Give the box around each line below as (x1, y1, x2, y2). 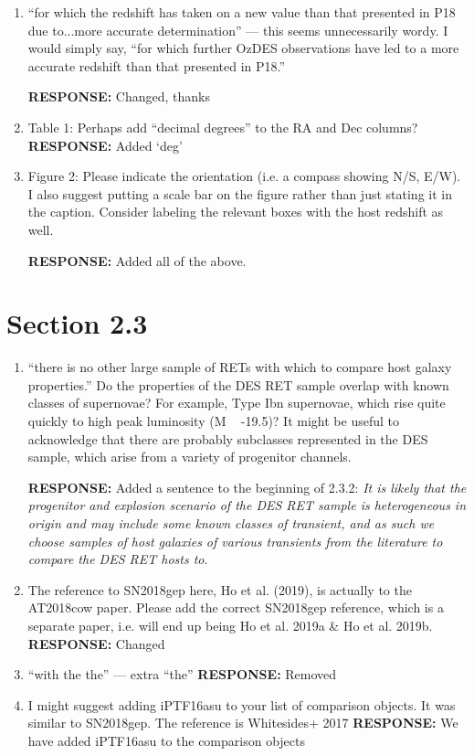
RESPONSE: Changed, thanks (27, 87, 210, 106)
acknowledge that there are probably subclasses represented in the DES (27, 429, 428, 448)
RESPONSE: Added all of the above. (27, 250, 247, 270)
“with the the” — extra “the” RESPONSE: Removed (27, 665, 337, 684)
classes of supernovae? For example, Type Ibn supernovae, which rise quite (27, 393, 446, 412)
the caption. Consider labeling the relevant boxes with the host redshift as (27, 202, 444, 221)
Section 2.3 (6, 304, 148, 342)
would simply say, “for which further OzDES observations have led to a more (27, 38, 459, 58)
